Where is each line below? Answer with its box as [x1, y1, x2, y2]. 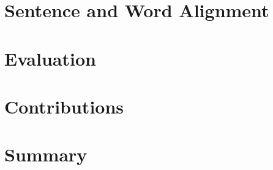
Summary [4, 142, 88, 167]
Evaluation [4, 45, 96, 71]
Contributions [4, 93, 124, 118]
